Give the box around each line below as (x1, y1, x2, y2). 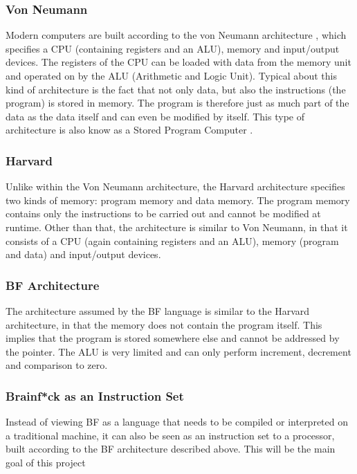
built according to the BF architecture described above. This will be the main (6, 441, 336, 456)
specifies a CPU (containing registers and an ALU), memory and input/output (6, 41, 340, 55)
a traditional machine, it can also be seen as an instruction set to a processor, (6, 428, 335, 442)
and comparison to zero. (6, 358, 108, 372)
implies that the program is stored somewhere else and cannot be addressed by (6, 331, 340, 345)
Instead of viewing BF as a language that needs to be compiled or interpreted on (6, 414, 348, 429)
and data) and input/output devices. (6, 247, 161, 262)
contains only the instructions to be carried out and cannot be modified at (6, 206, 321, 221)
